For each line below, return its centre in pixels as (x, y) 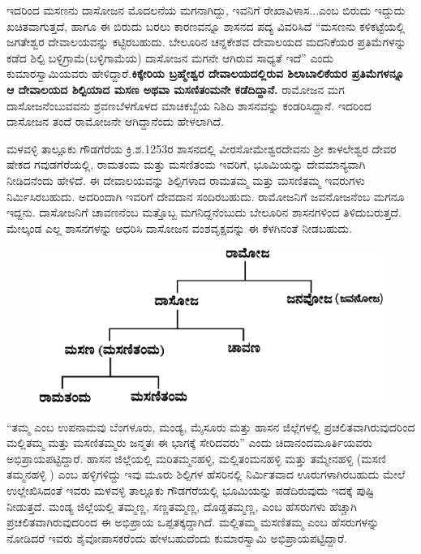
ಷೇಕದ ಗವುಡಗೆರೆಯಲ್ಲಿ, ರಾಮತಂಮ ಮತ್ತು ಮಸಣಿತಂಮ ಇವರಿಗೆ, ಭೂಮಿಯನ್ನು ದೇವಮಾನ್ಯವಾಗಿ (186, 164)
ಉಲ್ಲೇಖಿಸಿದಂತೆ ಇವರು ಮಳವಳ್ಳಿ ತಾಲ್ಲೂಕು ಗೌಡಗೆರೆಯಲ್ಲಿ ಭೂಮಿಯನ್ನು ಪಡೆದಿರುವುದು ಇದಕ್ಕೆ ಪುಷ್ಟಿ (191, 490)
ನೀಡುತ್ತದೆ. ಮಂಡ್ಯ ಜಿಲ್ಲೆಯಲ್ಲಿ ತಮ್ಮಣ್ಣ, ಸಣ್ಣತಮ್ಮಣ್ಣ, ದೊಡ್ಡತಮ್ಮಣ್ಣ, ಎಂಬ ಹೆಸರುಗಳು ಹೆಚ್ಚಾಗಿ (182, 506)
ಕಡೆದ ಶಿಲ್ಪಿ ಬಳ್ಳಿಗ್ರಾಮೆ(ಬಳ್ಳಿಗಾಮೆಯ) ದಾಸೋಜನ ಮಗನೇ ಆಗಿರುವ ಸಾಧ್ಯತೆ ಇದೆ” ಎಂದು (170, 57)
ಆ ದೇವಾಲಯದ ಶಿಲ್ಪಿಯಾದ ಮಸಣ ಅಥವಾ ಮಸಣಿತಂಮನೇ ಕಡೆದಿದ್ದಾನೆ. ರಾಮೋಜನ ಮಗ (176, 89)
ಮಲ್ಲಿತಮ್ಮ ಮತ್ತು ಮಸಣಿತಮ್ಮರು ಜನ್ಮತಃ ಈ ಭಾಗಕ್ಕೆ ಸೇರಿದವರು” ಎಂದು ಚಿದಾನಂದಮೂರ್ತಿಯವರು (190, 442)
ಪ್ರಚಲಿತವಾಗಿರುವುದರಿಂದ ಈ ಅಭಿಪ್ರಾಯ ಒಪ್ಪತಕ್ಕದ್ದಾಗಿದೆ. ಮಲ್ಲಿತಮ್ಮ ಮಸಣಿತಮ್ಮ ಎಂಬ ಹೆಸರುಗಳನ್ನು (193, 522)
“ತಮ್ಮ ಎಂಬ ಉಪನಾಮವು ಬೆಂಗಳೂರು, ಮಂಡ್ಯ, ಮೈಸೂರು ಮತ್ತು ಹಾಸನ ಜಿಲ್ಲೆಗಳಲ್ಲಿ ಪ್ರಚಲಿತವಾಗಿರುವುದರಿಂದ (211, 426)
